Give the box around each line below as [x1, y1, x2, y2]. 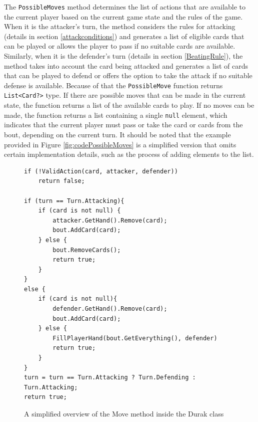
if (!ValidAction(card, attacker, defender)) [24, 167, 178, 175]
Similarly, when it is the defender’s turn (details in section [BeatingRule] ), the [4, 51, 243, 61]
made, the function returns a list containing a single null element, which [4, 109, 227, 120]
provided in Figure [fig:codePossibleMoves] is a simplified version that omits [4, 139, 236, 149]
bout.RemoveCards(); [52, 246, 121, 254]
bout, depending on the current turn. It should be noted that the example [4, 129, 231, 139]
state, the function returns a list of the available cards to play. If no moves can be [4, 100, 254, 110]
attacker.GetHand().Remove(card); [52, 217, 167, 224]
